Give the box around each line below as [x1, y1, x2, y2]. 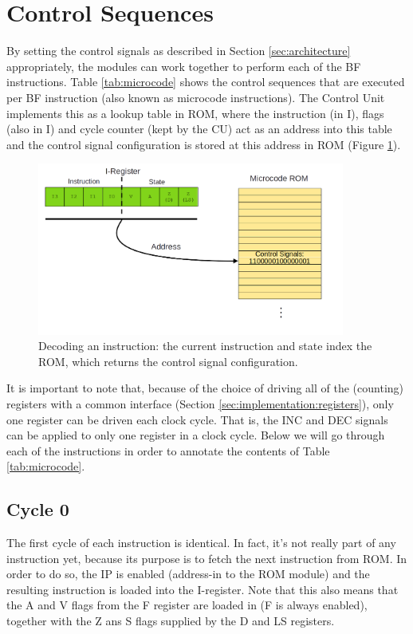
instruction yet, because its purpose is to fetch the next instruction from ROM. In [6, 549, 407, 566]
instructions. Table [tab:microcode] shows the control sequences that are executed [6, 73, 405, 90]
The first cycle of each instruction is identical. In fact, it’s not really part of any [6, 534, 396, 551]
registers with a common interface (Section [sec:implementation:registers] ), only [6, 395, 394, 412]
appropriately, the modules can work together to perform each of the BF [6, 57, 361, 74]
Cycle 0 [6, 497, 69, 522]
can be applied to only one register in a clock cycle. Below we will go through [6, 427, 385, 443]
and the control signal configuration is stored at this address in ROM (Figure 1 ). [6, 136, 401, 152]
